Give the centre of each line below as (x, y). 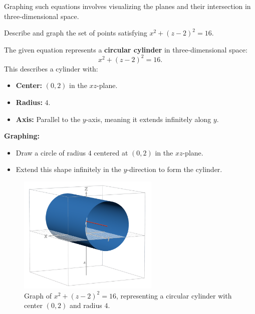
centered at (111, 152)
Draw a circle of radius (51, 152)
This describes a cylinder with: (51, 68)
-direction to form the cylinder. (175, 169)
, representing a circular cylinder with (174, 295)
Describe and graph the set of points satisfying (76, 33)
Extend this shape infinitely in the (68, 169)
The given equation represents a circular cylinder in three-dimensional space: (126, 49)
